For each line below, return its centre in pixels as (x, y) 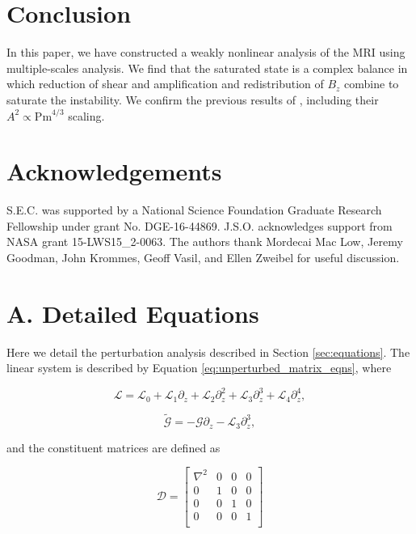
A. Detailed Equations (133, 313)
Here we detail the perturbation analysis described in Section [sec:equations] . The (208, 352)
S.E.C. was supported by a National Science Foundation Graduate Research (194, 210)
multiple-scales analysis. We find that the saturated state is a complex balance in (207, 68)
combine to (372, 84)
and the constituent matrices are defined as (113, 447)
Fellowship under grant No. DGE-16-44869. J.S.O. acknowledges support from (200, 225)
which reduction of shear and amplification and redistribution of (165, 84)
